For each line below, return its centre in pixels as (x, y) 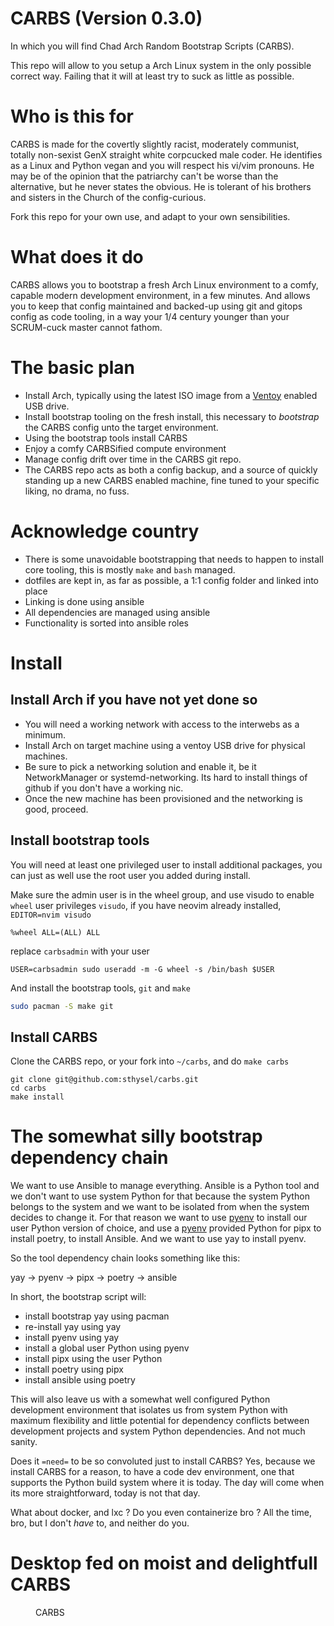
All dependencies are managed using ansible (117, 612)
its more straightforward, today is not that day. (105, 1493)
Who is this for (72, 116)
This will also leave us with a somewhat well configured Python (140, 1399)
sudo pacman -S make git (62, 1006)
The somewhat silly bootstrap (136, 1136)
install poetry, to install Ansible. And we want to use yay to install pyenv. (158, 1239)
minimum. (45, 734)
